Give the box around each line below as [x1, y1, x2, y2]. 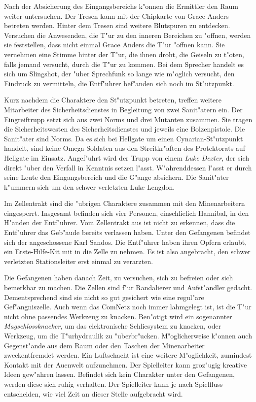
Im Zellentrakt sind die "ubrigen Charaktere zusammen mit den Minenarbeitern [4, 198, 245, 208]
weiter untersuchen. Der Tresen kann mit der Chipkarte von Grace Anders [4, 10, 229, 21]
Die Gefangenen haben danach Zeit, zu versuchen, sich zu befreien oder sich [4, 272, 233, 283]
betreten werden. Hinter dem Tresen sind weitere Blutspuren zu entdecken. [4, 20, 230, 31]
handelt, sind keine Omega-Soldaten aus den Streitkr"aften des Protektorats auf [4, 143, 245, 153]
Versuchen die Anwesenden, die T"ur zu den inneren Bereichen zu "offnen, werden [4, 30, 251, 40]
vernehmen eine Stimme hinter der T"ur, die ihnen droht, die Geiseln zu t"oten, [4, 49, 244, 59]
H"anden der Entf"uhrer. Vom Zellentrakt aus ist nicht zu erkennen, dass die [4, 217, 235, 228]
